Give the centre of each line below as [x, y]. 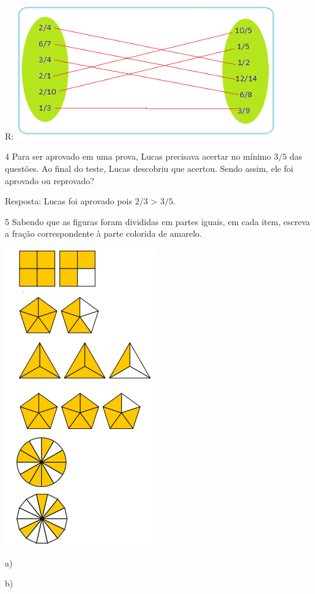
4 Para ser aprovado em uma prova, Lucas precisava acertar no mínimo [138, 156]
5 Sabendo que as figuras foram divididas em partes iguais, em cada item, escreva [157, 221]
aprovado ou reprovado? [50, 180]
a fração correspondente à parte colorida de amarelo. [103, 233]
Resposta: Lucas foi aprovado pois [69, 201]
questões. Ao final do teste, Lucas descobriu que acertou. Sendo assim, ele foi [149, 168]
